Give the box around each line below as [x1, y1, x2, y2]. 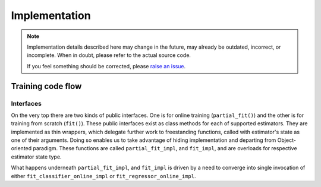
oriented [11, 145, 32, 152]
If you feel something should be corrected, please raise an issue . [27, 62, 186, 69]
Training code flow [11, 81, 82, 91]
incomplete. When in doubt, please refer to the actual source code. [27, 52, 191, 59]
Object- [277, 137, 297, 144]
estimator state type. [11, 153, 62, 160]
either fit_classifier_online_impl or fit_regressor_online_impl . [11, 172, 196, 179]
